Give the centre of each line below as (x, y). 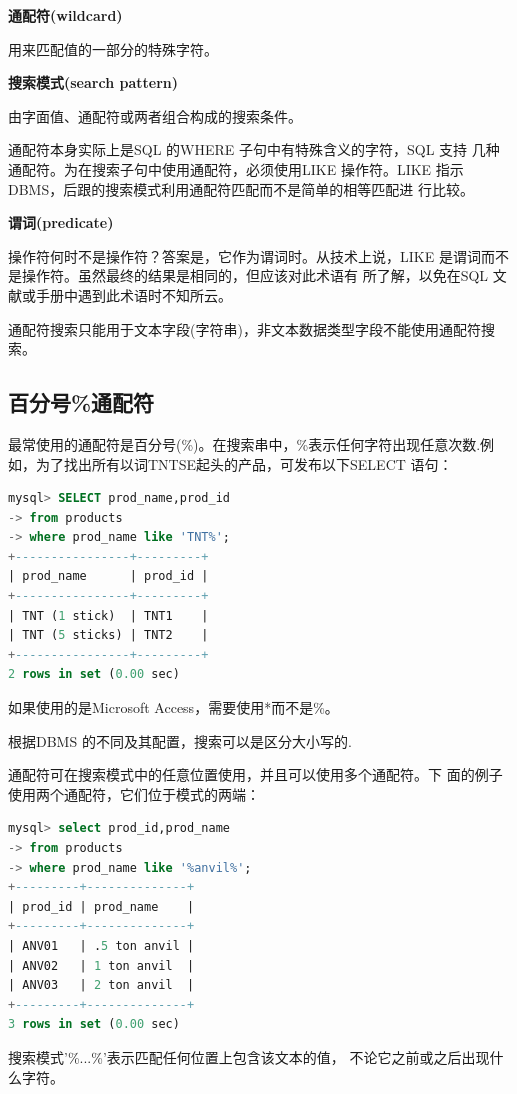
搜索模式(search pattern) (93, 82)
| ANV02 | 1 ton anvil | (101, 965)
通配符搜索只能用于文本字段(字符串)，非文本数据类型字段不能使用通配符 (244, 328)
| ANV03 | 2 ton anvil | (101, 985)
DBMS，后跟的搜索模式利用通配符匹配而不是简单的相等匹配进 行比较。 (241, 188)
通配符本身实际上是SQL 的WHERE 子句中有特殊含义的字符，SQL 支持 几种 (254, 149)
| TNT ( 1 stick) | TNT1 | (108, 615)
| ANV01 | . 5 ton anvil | (101, 945)
